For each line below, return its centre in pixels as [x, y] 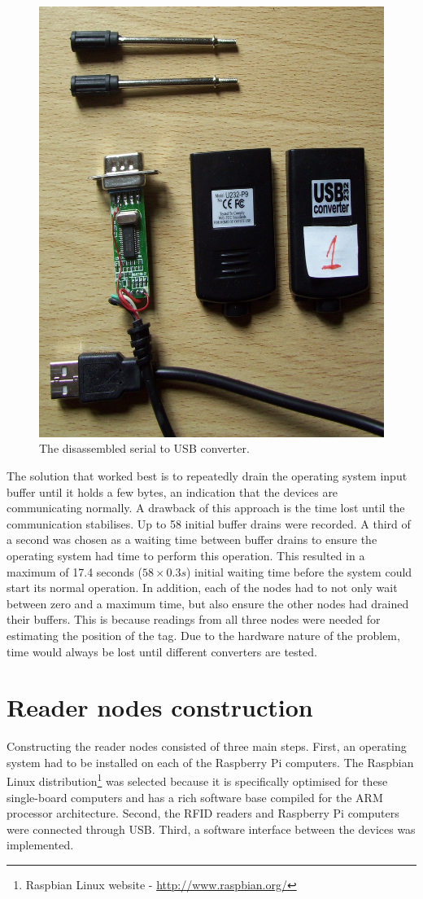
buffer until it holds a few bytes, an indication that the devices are [172, 491]
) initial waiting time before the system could [299, 571]
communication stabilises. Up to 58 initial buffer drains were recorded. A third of [209, 523]
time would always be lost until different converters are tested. [162, 651]
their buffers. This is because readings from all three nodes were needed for [194, 619]
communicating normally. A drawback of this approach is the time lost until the [206, 508]
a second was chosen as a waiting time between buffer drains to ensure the [192, 539]
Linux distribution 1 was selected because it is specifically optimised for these [197, 780]
